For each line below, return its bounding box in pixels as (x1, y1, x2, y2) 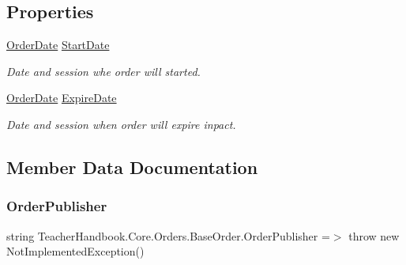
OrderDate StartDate (6, 36, 110, 53)
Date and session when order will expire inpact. (6, 115, 236, 132)
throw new (348, 227, 400, 244)
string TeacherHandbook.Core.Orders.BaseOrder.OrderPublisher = (6, 227, 330, 244)
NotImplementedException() (6, 243, 145, 259)
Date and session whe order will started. (6, 62, 201, 79)
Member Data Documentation (6, 154, 258, 179)
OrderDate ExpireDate (6, 89, 117, 106)
